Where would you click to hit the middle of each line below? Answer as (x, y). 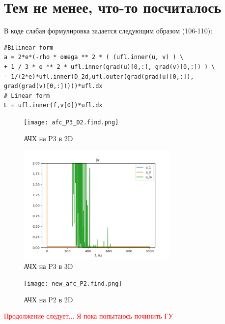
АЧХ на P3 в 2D (48, 138)
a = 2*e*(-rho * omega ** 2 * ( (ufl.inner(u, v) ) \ (94, 57)
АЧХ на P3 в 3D (48, 266)
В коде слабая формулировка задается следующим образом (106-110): (108, 31)
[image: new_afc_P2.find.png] (73, 283)
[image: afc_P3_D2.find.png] (71, 122)
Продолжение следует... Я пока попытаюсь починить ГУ (89, 316)
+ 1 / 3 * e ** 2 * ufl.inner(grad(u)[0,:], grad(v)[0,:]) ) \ (110, 67)
